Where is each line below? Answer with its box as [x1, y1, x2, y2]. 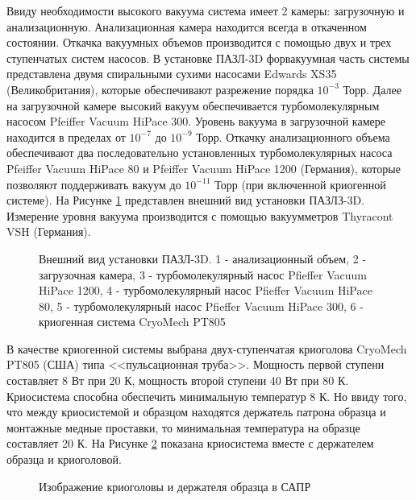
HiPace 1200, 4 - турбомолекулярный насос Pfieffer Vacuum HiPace [39, 282, 372, 299]
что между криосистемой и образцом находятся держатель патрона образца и [6, 403, 386, 420]
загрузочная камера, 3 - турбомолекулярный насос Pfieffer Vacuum [39, 266, 367, 283]
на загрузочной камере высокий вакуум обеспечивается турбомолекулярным [6, 97, 380, 114]
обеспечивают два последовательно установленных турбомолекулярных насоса [6, 144, 393, 161]
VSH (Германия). [6, 223, 91, 240]
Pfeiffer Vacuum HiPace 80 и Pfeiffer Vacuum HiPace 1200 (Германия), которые [6, 159, 401, 176]
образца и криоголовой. [6, 451, 122, 468]
